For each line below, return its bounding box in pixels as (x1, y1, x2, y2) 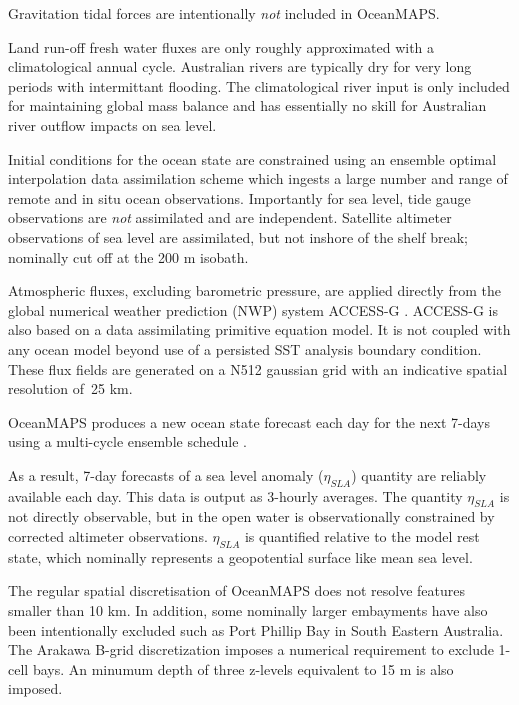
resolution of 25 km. (8, 378, 133, 399)
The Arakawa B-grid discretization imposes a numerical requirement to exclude (8, 639, 494, 660)
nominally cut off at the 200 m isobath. (8, 246, 249, 267)
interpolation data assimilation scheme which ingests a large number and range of (8, 168, 508, 189)
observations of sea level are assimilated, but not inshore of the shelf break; (8, 226, 468, 247)
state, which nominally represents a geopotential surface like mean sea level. (8, 546, 473, 567)
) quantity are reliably (351, 464, 487, 485)
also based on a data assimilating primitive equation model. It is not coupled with (8, 319, 511, 340)
